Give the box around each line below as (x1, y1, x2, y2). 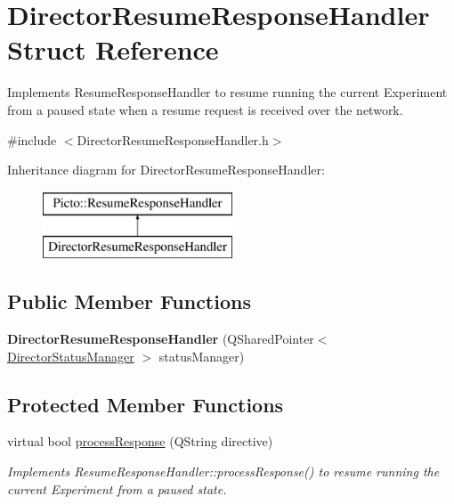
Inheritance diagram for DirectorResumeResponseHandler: (7, 160, 325, 179)
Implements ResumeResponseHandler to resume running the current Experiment (7, 83, 448, 102)
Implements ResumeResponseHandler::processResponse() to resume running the (7, 462, 440, 481)
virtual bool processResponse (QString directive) (7, 432, 273, 451)
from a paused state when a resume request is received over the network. (7, 100, 403, 118)
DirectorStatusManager (7, 346, 134, 365)
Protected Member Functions (7, 390, 284, 418)
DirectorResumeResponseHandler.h (77, 130, 269, 149)
